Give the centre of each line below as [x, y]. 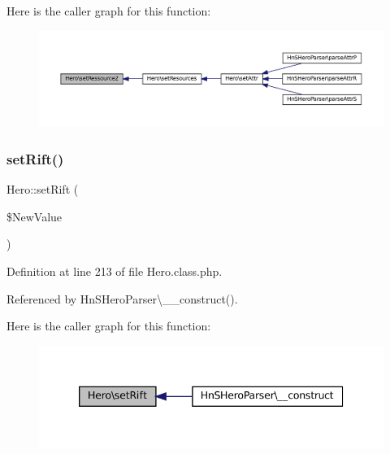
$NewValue [35, 216]
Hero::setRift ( [43, 189]
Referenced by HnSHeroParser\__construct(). [122, 298]
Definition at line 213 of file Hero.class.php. [115, 271]
